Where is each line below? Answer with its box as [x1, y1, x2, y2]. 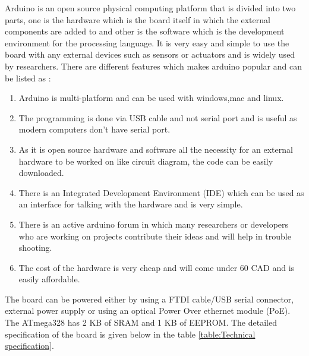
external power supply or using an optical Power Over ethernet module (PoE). [5, 304, 291, 317]
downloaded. [18, 166, 64, 179]
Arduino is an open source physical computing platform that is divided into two [5, 2, 296, 14]
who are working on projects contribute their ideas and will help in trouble [18, 229, 291, 242]
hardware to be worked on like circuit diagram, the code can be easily [18, 155, 273, 167]
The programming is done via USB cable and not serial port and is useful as [18, 111, 297, 124]
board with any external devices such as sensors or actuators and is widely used [5, 48, 295, 61]
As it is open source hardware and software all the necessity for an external [18, 143, 293, 155]
